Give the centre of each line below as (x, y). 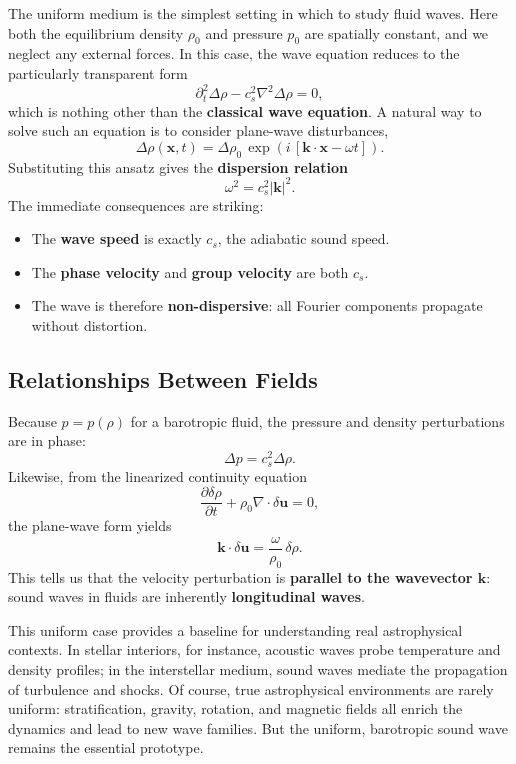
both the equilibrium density (96, 32)
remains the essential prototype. (106, 747)
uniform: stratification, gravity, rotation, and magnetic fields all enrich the (235, 708)
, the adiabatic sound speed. (303, 238)
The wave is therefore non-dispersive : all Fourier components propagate (257, 305)
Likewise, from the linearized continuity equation (158, 475)
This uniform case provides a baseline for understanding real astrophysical (235, 629)
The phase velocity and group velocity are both (190, 271)
